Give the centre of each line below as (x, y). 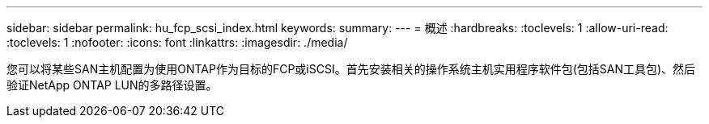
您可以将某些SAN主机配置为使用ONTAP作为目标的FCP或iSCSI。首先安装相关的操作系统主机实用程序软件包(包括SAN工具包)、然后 (351, 69)
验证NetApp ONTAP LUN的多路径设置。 (112, 85)
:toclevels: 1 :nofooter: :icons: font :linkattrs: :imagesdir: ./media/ (177, 42)
